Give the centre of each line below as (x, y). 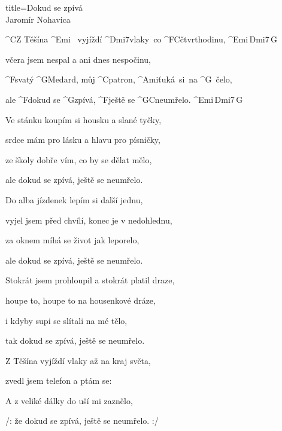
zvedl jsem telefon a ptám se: (59, 380)
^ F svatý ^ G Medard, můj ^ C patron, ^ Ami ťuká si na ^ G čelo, (119, 79)
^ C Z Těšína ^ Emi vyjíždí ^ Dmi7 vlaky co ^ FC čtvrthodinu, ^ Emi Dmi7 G (142, 39)
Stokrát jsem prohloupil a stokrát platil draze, (90, 280)
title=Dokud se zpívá (44, 7)
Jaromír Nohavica (38, 19)
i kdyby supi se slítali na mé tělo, (66, 320)
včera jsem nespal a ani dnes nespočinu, (78, 59)
